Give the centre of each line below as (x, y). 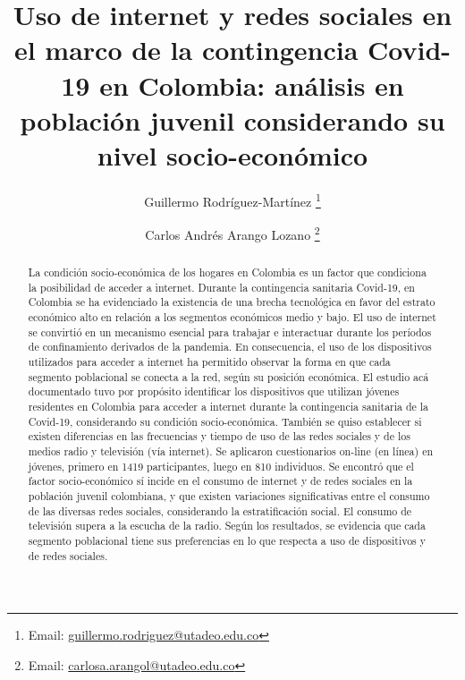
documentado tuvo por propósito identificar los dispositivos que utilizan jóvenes (214, 391)
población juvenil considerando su (232, 119)
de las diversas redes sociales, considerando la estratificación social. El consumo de (220, 510)
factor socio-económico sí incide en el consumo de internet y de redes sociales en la (220, 481)
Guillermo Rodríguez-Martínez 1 (232, 200)
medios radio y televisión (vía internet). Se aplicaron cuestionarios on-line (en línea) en (231, 451)
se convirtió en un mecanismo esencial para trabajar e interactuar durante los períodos (230, 331)
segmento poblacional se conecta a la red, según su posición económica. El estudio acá (228, 376)
